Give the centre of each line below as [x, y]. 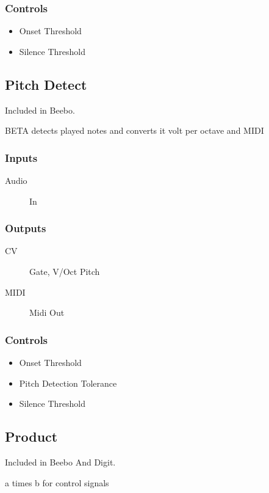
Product [31, 436]
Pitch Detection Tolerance [68, 383]
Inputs [21, 157]
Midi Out [47, 312]
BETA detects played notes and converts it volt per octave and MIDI [134, 130]
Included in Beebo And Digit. [60, 462]
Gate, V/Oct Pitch [65, 272]
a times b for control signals [57, 482]
